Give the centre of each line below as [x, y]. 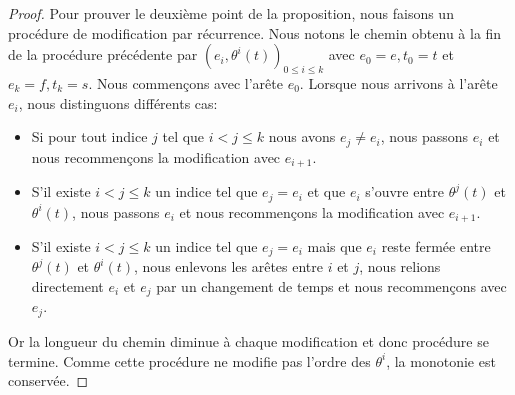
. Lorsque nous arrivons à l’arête [398, 82]
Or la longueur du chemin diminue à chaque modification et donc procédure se [248, 340]
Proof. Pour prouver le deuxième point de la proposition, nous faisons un [231, 13]
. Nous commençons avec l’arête [185, 82]
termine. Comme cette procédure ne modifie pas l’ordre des [189, 360]
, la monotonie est [441, 360]
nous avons [302, 136]
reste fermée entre [436, 245]
